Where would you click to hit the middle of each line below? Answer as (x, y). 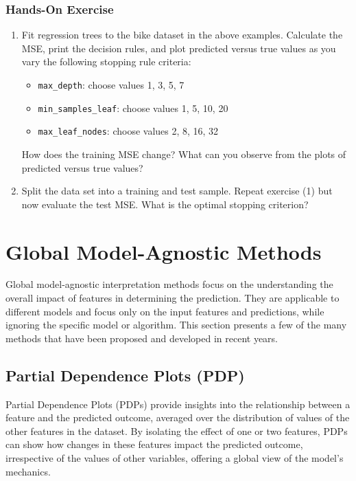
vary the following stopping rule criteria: (106, 61)
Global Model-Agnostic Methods (164, 251)
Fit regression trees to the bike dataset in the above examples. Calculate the (182, 35)
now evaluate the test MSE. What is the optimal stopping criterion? (165, 204)
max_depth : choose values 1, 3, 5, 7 (111, 85)
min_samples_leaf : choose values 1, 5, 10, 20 (133, 108)
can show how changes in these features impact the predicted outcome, (154, 444)
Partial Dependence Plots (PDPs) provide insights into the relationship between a (178, 404)
